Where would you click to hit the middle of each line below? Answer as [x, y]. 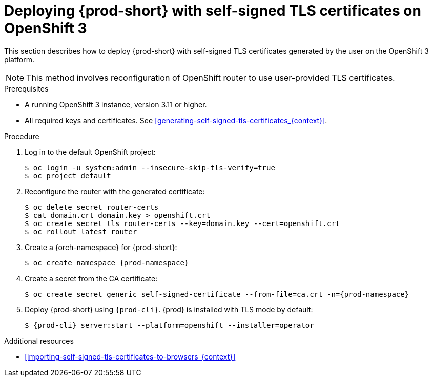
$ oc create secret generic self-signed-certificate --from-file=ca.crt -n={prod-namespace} [217, 294]
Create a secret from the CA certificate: [91, 278]
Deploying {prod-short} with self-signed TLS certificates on [213, 11]
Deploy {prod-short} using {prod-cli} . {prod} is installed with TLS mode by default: [169, 309]
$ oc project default [68, 176]
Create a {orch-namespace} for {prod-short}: [101, 247]
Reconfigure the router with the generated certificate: [115, 191]
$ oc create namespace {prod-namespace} [107, 263]
